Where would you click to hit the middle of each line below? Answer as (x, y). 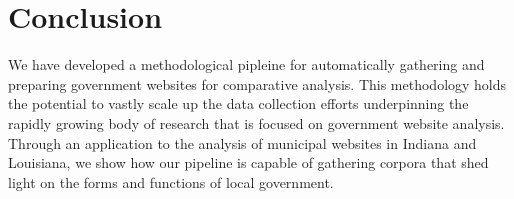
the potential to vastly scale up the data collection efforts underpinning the (238, 103)
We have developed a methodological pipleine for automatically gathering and (246, 64)
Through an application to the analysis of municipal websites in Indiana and (242, 142)
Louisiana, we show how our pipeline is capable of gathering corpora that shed (248, 162)
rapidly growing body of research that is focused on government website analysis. (256, 122)
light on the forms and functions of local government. (171, 181)
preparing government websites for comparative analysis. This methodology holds (257, 83)
